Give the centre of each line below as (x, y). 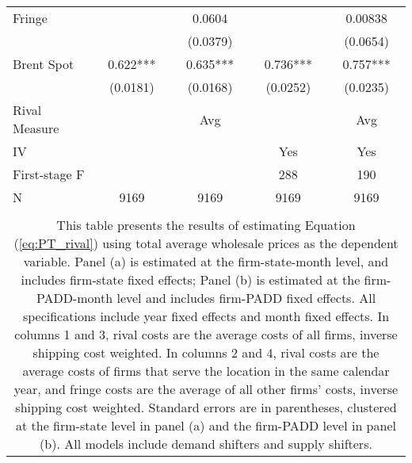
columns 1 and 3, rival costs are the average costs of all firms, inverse (206, 334)
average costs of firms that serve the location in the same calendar (206, 371)
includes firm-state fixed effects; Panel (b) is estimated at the (191, 279)
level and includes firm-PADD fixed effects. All (246, 298)
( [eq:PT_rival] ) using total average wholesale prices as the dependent (206, 243)
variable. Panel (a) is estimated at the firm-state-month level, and (206, 261)
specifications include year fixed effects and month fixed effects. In (206, 316)
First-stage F (49, 174)
